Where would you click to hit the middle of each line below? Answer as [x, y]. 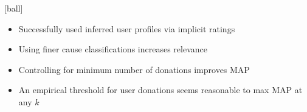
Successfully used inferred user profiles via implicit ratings [127, 28]
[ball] [14, 8]
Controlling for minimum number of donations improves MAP [134, 69]
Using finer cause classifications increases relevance [113, 49]
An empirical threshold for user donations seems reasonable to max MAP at [160, 90]
